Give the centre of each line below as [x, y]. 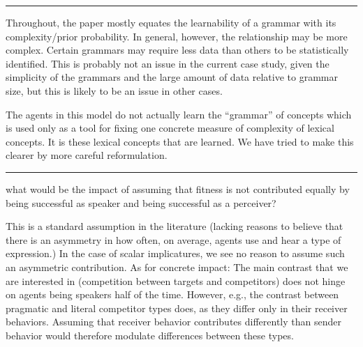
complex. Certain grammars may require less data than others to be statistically [177, 50]
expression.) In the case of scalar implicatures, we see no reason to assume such [175, 253]
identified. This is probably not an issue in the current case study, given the [168, 63]
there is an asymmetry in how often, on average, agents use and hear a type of [173, 239]
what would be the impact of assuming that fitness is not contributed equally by [178, 188]
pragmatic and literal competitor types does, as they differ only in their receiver [177, 308]
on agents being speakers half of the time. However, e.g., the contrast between [172, 294]
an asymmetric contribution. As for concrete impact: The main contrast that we [177, 267]
